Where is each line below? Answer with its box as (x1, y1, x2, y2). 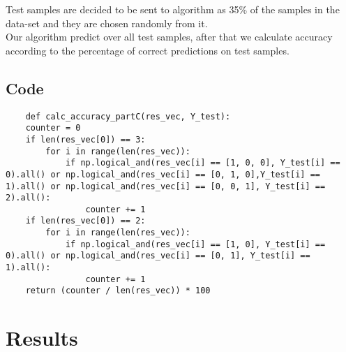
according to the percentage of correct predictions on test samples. (6, 43, 289, 57)
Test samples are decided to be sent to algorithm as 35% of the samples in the (6, 2, 340, 16)
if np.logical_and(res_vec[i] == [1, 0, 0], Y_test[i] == (65, 158, 340, 168)
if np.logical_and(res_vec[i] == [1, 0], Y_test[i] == (65, 239, 326, 249)
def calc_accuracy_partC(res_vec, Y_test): (25, 111, 231, 122)
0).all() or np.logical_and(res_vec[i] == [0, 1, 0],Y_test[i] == (6, 169, 321, 179)
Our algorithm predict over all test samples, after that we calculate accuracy (6, 29, 333, 44)
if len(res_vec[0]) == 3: (25, 134, 146, 145)
